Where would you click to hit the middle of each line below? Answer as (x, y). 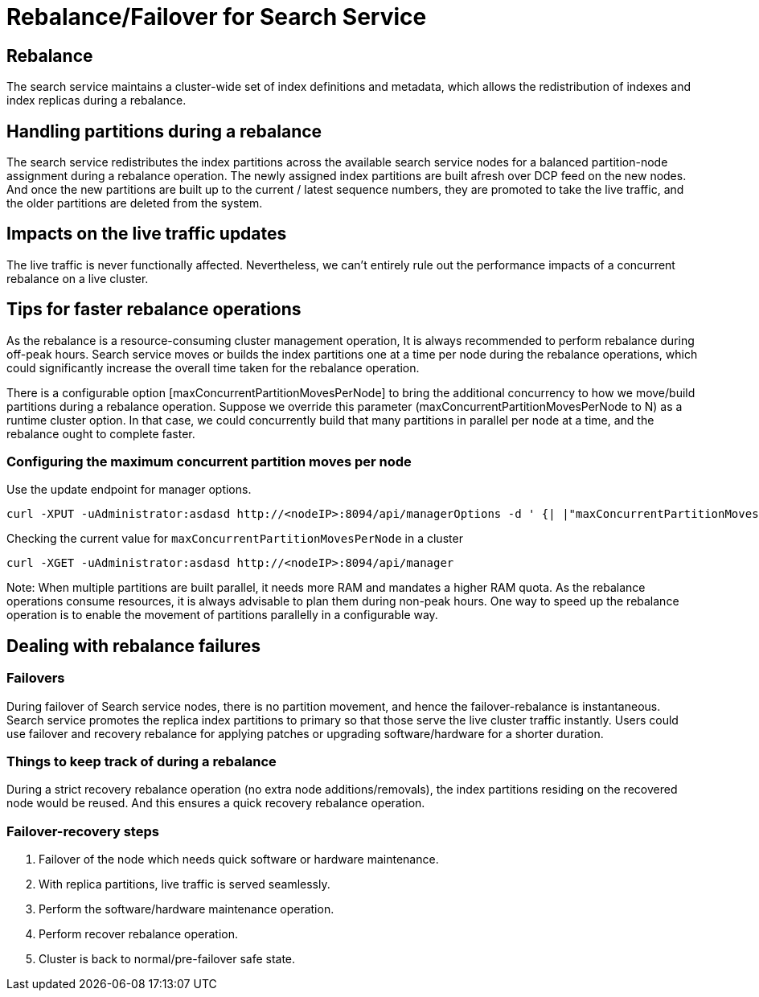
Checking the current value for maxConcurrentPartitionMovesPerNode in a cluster (235, 539)
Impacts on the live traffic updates (147, 234)
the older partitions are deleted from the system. (135, 203)
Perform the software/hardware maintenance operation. (187, 909)
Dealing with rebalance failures (133, 646)
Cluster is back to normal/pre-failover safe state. (167, 959)
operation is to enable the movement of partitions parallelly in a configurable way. (222, 615)
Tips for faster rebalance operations (154, 310)
